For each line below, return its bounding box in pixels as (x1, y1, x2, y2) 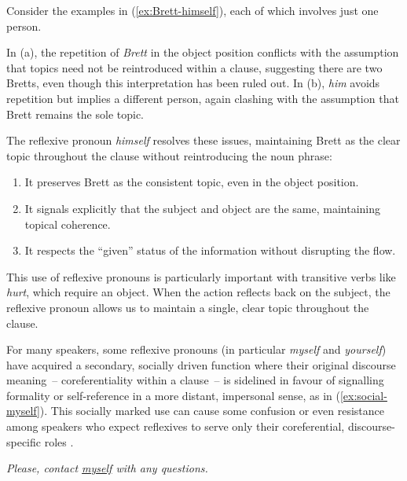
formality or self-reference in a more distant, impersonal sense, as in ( (6, 387, 340, 403)
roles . (44, 433, 74, 450)
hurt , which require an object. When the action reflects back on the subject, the (6, 284, 390, 300)
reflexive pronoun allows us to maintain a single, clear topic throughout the (6, 299, 369, 315)
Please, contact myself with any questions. (6, 460, 208, 476)
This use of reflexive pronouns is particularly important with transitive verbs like (6, 268, 396, 285)
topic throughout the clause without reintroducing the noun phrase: (6, 147, 332, 163)
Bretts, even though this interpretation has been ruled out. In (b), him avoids (6, 75, 380, 91)
